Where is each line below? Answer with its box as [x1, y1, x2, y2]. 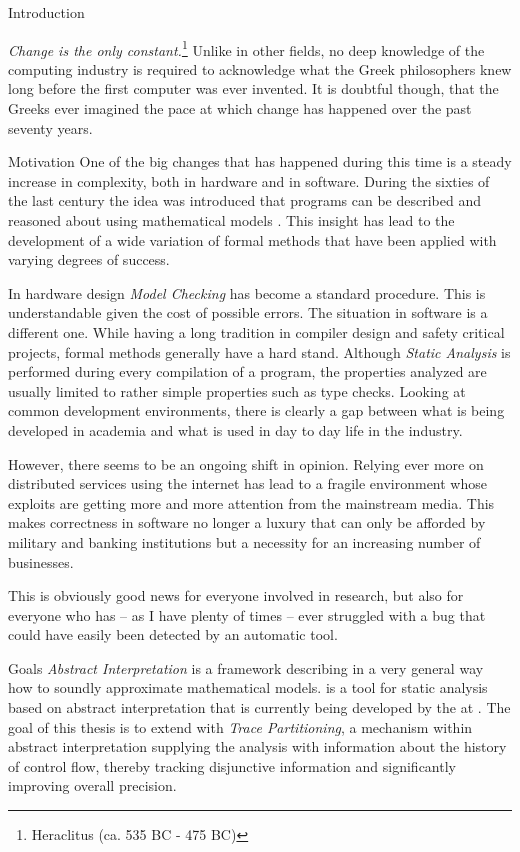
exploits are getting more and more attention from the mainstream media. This [8, 492, 495, 513]
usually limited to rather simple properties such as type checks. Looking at [8, 380, 466, 401]
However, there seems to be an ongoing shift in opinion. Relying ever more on [8, 453, 484, 474]
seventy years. [8, 117, 93, 138]
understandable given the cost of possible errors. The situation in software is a [8, 302, 488, 323]
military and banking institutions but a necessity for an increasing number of [8, 531, 481, 552]
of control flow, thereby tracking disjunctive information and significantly [8, 755, 456, 776]
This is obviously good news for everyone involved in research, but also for [8, 585, 464, 606]
